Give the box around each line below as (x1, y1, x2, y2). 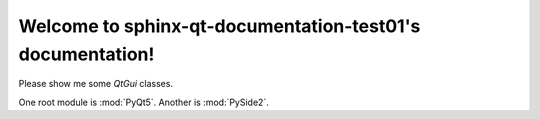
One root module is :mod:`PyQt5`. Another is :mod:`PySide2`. (18, 96, 269, 108)
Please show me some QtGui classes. (18, 78, 174, 90)
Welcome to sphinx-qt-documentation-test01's (18, 15, 421, 37)
